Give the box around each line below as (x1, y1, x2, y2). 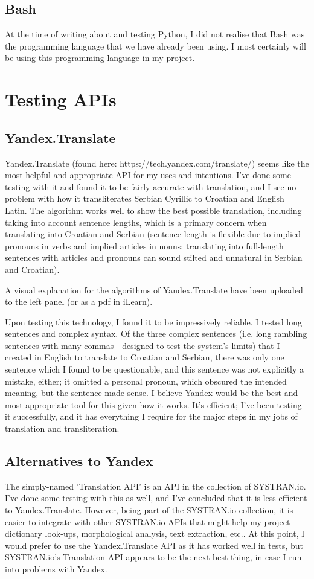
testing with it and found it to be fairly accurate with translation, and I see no (5, 180, 296, 193)
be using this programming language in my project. (5, 51, 195, 64)
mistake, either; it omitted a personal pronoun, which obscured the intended (5, 374, 287, 387)
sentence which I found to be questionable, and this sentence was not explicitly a (5, 363, 304, 376)
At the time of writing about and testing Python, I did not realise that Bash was (5, 28, 305, 40)
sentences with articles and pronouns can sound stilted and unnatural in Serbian (5, 251, 303, 264)
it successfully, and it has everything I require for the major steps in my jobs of (5, 410, 298, 423)
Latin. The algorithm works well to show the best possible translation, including (5, 203, 302, 216)
